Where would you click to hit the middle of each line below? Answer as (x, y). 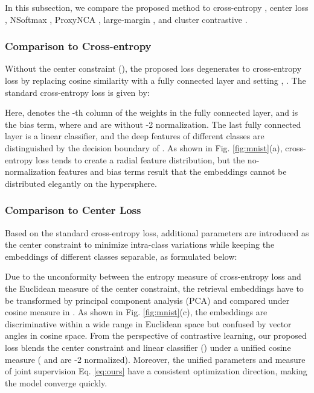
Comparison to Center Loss (73, 210)
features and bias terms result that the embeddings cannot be (172, 171)
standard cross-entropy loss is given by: (77, 92)
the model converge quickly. (56, 382)
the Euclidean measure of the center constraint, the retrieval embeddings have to (154, 288)
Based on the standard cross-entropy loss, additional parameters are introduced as (157, 232)
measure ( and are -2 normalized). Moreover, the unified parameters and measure (155, 359)
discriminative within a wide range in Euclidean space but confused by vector (148, 323)
